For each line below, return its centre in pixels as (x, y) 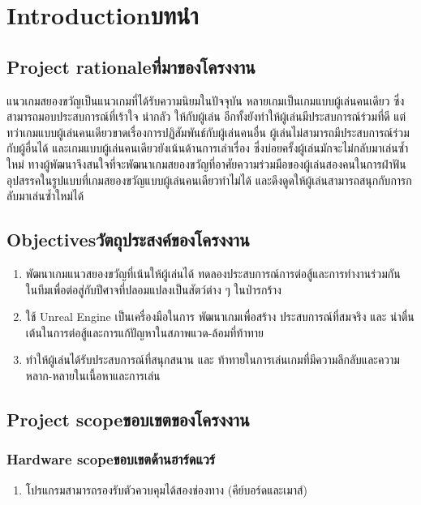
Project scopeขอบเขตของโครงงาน (128, 419)
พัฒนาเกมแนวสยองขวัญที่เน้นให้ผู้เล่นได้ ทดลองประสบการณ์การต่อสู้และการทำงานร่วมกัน (213, 273)
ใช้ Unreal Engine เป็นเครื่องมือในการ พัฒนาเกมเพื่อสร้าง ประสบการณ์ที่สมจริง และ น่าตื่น (220, 317)
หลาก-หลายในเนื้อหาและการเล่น (93, 375)
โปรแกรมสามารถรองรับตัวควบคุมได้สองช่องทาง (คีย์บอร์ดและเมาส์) (166, 489)
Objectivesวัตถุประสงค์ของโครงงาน (128, 240)
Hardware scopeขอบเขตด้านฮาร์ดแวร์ (111, 459)
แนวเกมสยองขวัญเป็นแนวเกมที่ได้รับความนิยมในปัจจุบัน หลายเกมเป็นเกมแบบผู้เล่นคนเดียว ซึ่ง (206, 100)
